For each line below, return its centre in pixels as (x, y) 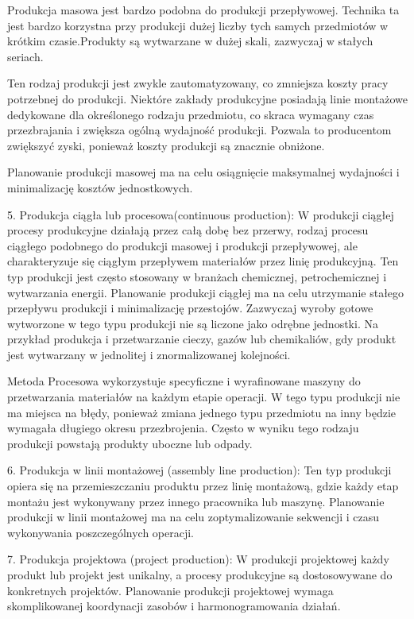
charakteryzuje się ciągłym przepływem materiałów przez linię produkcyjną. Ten (203, 261)
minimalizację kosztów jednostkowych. (100, 187)
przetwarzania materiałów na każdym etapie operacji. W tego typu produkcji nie (204, 397)
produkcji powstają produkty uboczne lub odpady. (130, 443)
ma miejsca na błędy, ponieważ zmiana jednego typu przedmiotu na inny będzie (201, 412)
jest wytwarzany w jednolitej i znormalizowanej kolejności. (149, 354)
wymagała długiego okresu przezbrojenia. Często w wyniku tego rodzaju (183, 428)
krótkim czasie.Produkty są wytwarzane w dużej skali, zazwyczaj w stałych (190, 41)
